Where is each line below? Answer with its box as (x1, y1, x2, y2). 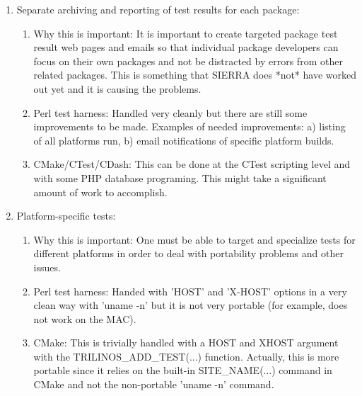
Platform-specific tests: (16, 208, 116, 223)
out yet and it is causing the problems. (33, 81, 202, 96)
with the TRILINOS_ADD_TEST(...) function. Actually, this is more (33, 349, 339, 363)
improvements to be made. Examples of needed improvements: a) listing (33, 119, 346, 134)
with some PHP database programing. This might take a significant (33, 170, 327, 185)
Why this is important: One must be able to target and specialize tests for (33, 232, 356, 247)
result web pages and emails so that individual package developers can (33, 40, 339, 55)
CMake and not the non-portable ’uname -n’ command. (33, 377, 274, 392)
